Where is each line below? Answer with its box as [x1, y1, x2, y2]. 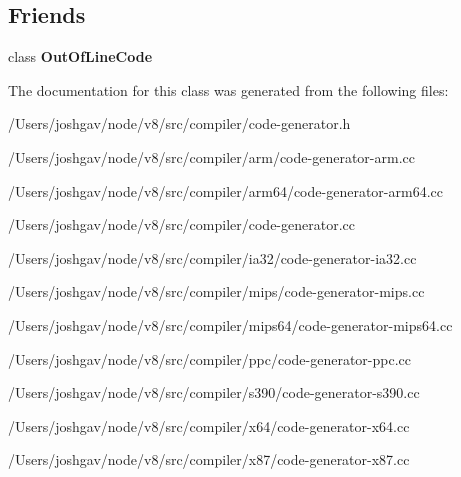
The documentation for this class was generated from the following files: [8, 79, 449, 100]
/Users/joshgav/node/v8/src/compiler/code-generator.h [8, 113, 351, 134]
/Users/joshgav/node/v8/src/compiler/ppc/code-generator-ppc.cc [8, 348, 412, 369]
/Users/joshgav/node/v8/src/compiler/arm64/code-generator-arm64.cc [8, 180, 443, 201]
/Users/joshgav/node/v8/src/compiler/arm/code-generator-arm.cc [8, 146, 415, 167]
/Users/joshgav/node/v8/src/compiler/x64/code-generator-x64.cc [8, 415, 410, 436]
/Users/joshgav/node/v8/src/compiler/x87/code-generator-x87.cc [8, 449, 410, 470]
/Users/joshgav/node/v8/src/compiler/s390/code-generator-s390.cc [8, 382, 420, 403]
